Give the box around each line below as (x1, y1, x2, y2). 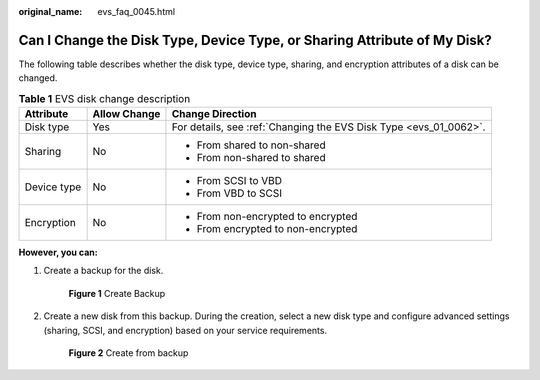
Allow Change (92, 107, 161, 121)
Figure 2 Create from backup (68, 347, 189, 359)
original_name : (18, 6, 83, 17)
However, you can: (18, 246, 99, 259)
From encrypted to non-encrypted (196, 222, 358, 236)
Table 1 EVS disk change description (18, 91, 191, 105)
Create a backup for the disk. (43, 265, 164, 277)
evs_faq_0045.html (97, 6, 175, 17)
